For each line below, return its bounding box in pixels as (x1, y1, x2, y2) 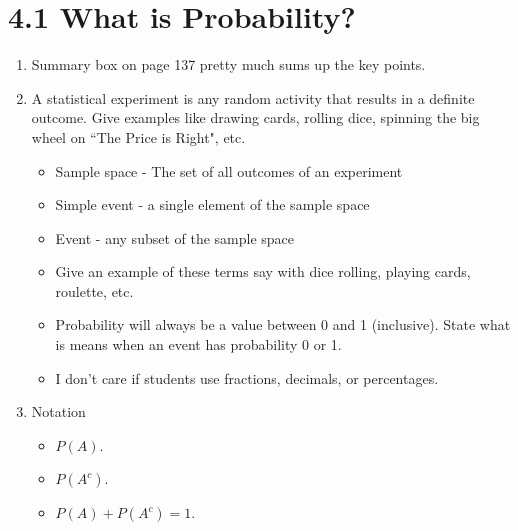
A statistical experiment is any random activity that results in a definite (31, 87, 475, 108)
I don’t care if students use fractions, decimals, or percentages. (55, 367, 439, 388)
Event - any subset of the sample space (55, 227, 295, 248)
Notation (31, 401, 86, 422)
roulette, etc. (55, 280, 134, 301)
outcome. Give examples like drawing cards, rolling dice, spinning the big (31, 107, 480, 128)
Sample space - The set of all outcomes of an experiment (55, 160, 403, 181)
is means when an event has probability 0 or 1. (55, 334, 342, 355)
